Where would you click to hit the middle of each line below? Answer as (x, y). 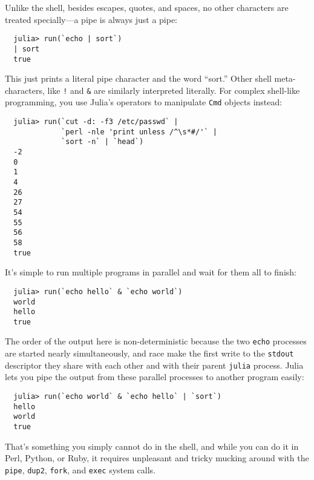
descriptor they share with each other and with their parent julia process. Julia (154, 365)
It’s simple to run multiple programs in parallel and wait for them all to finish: (151, 272)
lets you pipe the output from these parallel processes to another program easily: (155, 377)
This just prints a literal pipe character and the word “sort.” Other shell (138, 78)
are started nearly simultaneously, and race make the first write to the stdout (149, 353)
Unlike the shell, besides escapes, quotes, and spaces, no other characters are (147, 7)
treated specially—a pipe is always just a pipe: (91, 19)
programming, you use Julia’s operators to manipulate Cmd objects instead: (144, 102)
